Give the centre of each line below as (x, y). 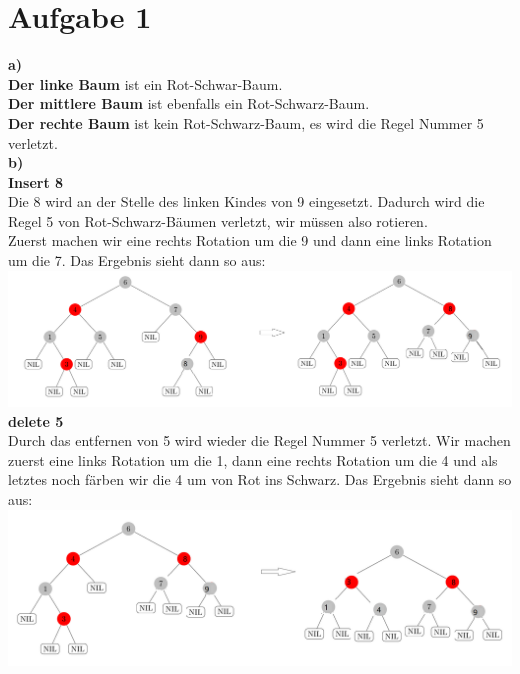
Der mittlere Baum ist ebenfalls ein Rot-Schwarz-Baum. (189, 103)
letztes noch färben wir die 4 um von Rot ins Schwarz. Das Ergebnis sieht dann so (260, 479)
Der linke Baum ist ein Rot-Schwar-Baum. (145, 83)
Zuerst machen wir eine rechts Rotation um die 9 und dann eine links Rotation (250, 240)
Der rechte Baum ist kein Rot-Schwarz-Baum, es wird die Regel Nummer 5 (246, 122)
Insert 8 (36, 181)
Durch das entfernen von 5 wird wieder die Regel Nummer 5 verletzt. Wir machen (259, 440)
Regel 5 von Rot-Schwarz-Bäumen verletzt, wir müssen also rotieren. (218, 220)
